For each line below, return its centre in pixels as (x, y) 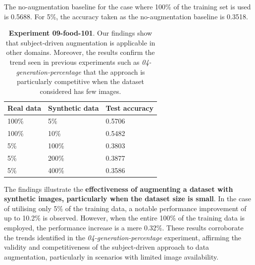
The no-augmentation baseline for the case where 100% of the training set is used (127, 6)
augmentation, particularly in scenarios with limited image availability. (111, 256)
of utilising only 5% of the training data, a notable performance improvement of (125, 208)
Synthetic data (73, 108)
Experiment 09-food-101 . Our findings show (80, 33)
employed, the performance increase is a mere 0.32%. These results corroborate (124, 228)
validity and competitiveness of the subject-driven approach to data (107, 247)
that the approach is (114, 71)
